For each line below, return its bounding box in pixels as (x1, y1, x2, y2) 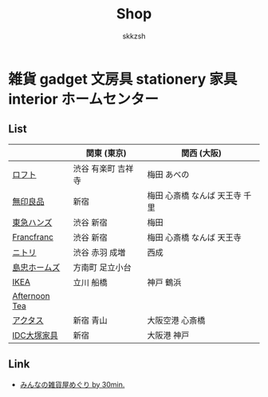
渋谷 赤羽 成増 (73, 247, 126, 258)
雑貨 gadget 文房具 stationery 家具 (8, 69, 238, 88)
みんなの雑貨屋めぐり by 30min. (19, 379, 125, 389)
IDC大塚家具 (12, 329, 58, 340)
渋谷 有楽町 (73, 163, 116, 174)
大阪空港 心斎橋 (147, 315, 206, 326)
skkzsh (122, 31, 146, 41)
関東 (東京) (85, 147, 127, 158)
